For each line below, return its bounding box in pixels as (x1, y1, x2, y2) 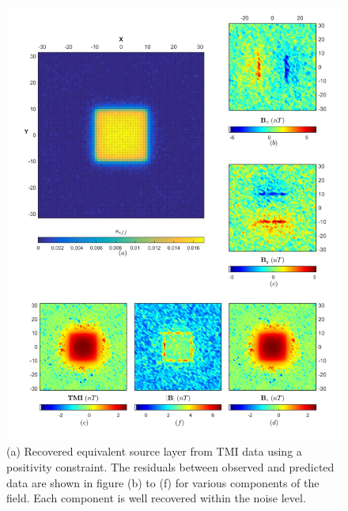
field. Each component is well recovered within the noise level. (6, 490, 306, 506)
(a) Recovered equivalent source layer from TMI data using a (6, 443, 302, 460)
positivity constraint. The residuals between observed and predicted (6, 459, 335, 475)
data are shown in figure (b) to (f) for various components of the (6, 474, 320, 490)
